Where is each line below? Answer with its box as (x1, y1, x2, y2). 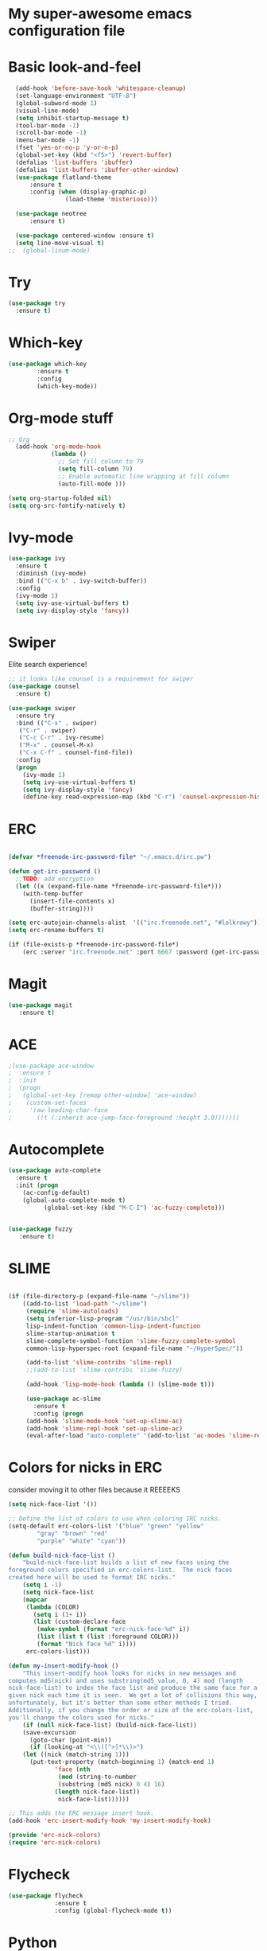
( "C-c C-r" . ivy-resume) (18, 734, 105, 742)
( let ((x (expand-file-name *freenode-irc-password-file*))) (15, 882, 222, 890)
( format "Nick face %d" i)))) (37, 1641, 137, 1649)
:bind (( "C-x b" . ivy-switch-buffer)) (15, 577, 148, 585)
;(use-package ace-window (8, 1062, 94, 1070)
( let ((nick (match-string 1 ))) (22, 1750, 130, 1759)
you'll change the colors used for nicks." (8, 1713, 155, 1722)
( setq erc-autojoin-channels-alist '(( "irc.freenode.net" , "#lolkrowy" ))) (8, 919, 265, 927)
